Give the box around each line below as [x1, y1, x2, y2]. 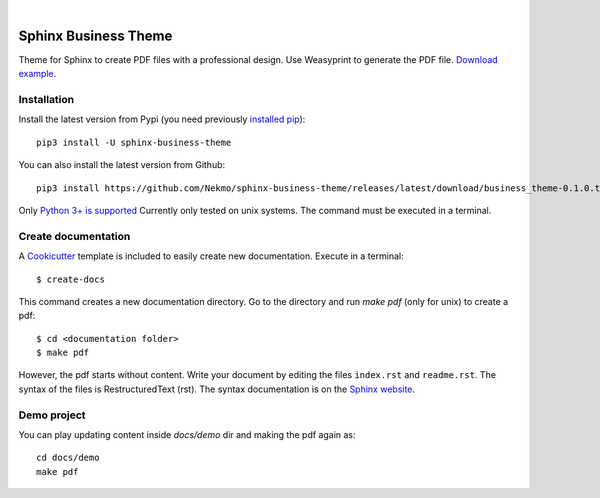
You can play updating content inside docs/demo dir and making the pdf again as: [18, 429, 356, 441]
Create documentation [18, 229, 131, 243]
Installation [18, 93, 75, 107]
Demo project [18, 408, 86, 422]
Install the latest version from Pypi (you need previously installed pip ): [18, 113, 306, 125]
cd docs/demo [36, 452, 100, 464]
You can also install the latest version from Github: [18, 159, 226, 171]
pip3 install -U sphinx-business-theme [36, 136, 232, 148]
